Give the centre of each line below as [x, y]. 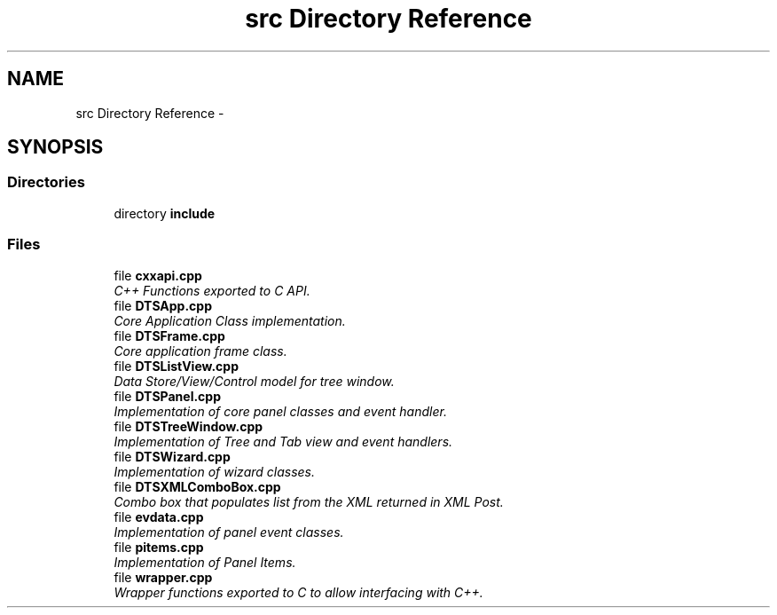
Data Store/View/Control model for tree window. [254, 381]
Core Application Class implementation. [230, 320]
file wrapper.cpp [163, 577]
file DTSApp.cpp [163, 305]
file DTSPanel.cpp [167, 396]
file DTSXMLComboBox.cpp [197, 486]
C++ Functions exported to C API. [212, 290]
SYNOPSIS [55, 147]
